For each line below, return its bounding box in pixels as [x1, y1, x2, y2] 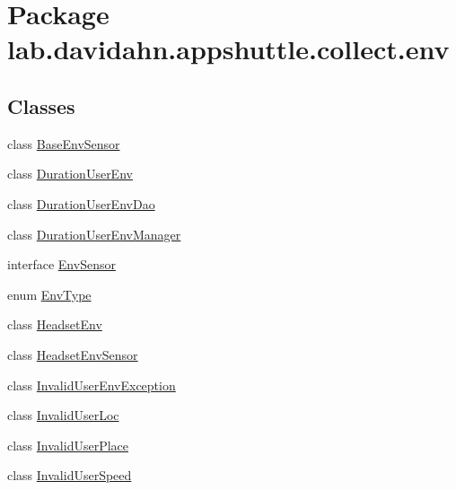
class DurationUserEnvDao [7, 194, 155, 213]
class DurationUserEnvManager [7, 224, 181, 243]
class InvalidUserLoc [7, 406, 119, 424]
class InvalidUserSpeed [7, 466, 132, 485]
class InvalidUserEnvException [7, 375, 176, 394]
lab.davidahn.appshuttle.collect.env [7, 31, 450, 67]
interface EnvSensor [7, 255, 116, 274]
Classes [7, 92, 75, 119]
